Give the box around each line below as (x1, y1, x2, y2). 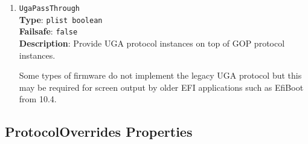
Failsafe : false (19, 25, 78, 38)
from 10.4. (19, 93, 57, 105)
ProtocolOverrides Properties (5, 122, 193, 141)
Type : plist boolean (19, 13, 103, 25)
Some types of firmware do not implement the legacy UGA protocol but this (19, 69, 302, 82)
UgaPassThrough (19, 4, 80, 13)
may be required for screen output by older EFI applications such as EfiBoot (19, 80, 304, 93)
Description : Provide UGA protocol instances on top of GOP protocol (19, 36, 285, 49)
